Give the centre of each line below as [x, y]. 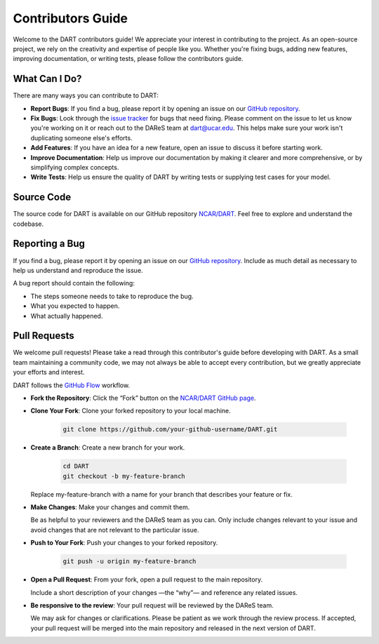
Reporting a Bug [49, 244]
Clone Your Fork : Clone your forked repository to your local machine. [131, 411]
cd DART [76, 466]
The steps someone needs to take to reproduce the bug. [112, 296]
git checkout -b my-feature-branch [124, 476]
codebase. [28, 224]
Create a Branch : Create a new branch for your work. [108, 448]
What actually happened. [67, 316]
